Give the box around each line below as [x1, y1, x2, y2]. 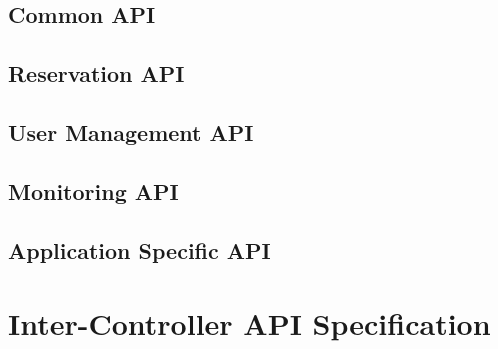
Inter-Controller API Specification [8, 303, 491, 344]
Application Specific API [8, 234, 271, 265]
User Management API [8, 116, 254, 147]
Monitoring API [8, 175, 179, 206]
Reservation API [8, 58, 185, 89]
